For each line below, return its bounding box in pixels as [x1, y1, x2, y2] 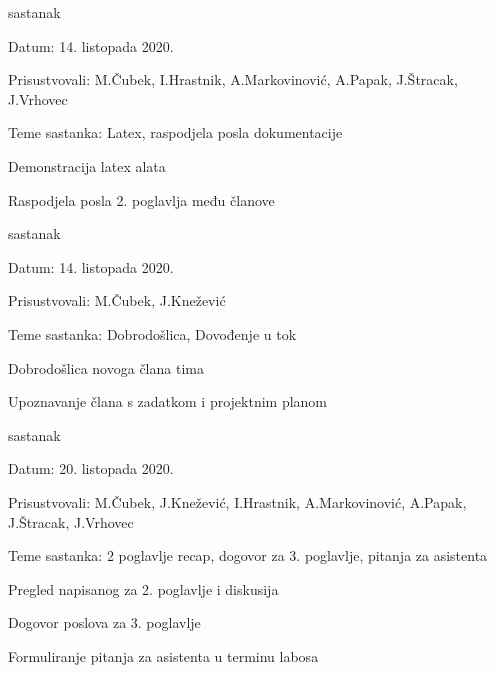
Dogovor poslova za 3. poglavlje [8, 612, 201, 633]
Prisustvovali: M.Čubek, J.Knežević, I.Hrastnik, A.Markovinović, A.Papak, [8, 491, 467, 512]
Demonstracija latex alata [8, 155, 166, 176]
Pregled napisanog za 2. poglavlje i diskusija [8, 578, 279, 599]
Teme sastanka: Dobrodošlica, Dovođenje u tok [8, 323, 297, 344]
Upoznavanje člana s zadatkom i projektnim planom [8, 391, 328, 412]
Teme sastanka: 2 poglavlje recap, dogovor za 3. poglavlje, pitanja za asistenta [8, 545, 488, 566]
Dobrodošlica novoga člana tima [8, 357, 204, 378]
